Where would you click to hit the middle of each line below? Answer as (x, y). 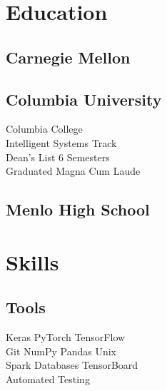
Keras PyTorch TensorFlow (66, 337)
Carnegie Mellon (68, 57)
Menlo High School (78, 209)
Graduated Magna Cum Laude (73, 171)
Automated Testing (48, 379)
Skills (32, 261)
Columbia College (44, 129)
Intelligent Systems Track (61, 142)
